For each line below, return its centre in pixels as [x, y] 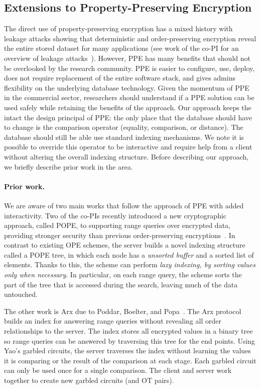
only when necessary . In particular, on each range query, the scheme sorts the [123, 275]
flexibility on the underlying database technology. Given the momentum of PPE [127, 87]
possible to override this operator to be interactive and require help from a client [128, 147]
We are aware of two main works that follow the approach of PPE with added [124, 205]
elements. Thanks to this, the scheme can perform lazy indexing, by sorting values [130, 264]
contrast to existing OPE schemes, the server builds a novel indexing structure [125, 245]
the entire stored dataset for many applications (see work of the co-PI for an [121, 48]
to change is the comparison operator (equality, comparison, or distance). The [124, 127]
